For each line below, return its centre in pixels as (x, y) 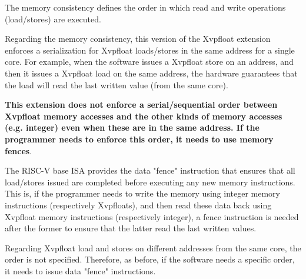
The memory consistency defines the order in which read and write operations (145, 7)
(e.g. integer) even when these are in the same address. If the (132, 127)
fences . (19, 150)
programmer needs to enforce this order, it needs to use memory (139, 139)
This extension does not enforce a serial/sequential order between (141, 104)
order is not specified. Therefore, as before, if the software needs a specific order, (150, 259)
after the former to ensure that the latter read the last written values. (131, 228)
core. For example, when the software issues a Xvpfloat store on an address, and (149, 62)
